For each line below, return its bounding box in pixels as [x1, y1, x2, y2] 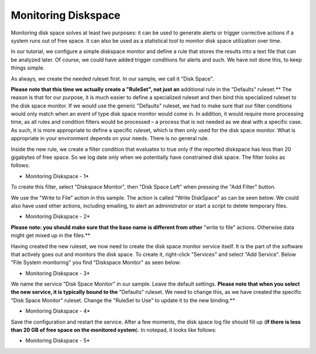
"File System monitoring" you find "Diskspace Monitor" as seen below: [11, 259, 181, 266]
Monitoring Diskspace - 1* [25, 172, 89, 179]
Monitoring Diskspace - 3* [25, 269, 90, 277]
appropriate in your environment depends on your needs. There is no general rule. [11, 135, 209, 142]
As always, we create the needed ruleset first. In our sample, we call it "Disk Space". [11, 75, 214, 82]
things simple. [11, 64, 45, 71]
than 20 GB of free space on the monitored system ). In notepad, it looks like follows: [11, 327, 217, 334]
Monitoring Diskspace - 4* [25, 307, 91, 315]
